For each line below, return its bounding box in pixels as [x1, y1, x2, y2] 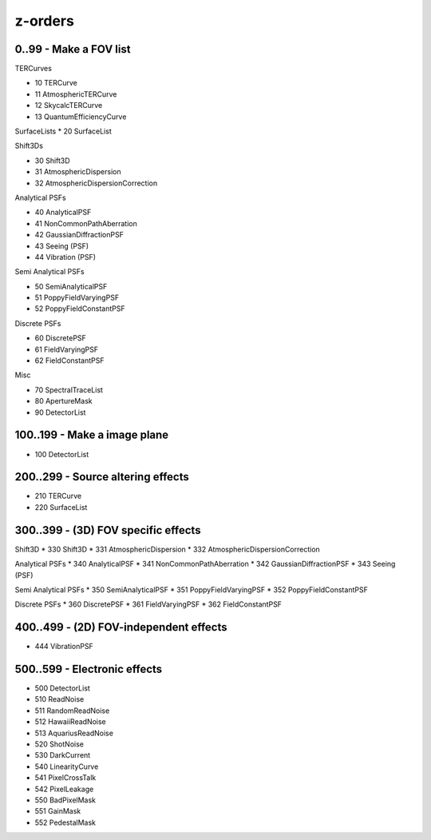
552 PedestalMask [34, 818, 96, 827]
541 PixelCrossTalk [34, 773, 97, 782]
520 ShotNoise [34, 739, 84, 749]
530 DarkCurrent [34, 750, 91, 760]
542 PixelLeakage [34, 784, 94, 794]
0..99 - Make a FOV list [14, 42, 131, 56]
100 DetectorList [34, 449, 89, 459]
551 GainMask [34, 806, 81, 816]
